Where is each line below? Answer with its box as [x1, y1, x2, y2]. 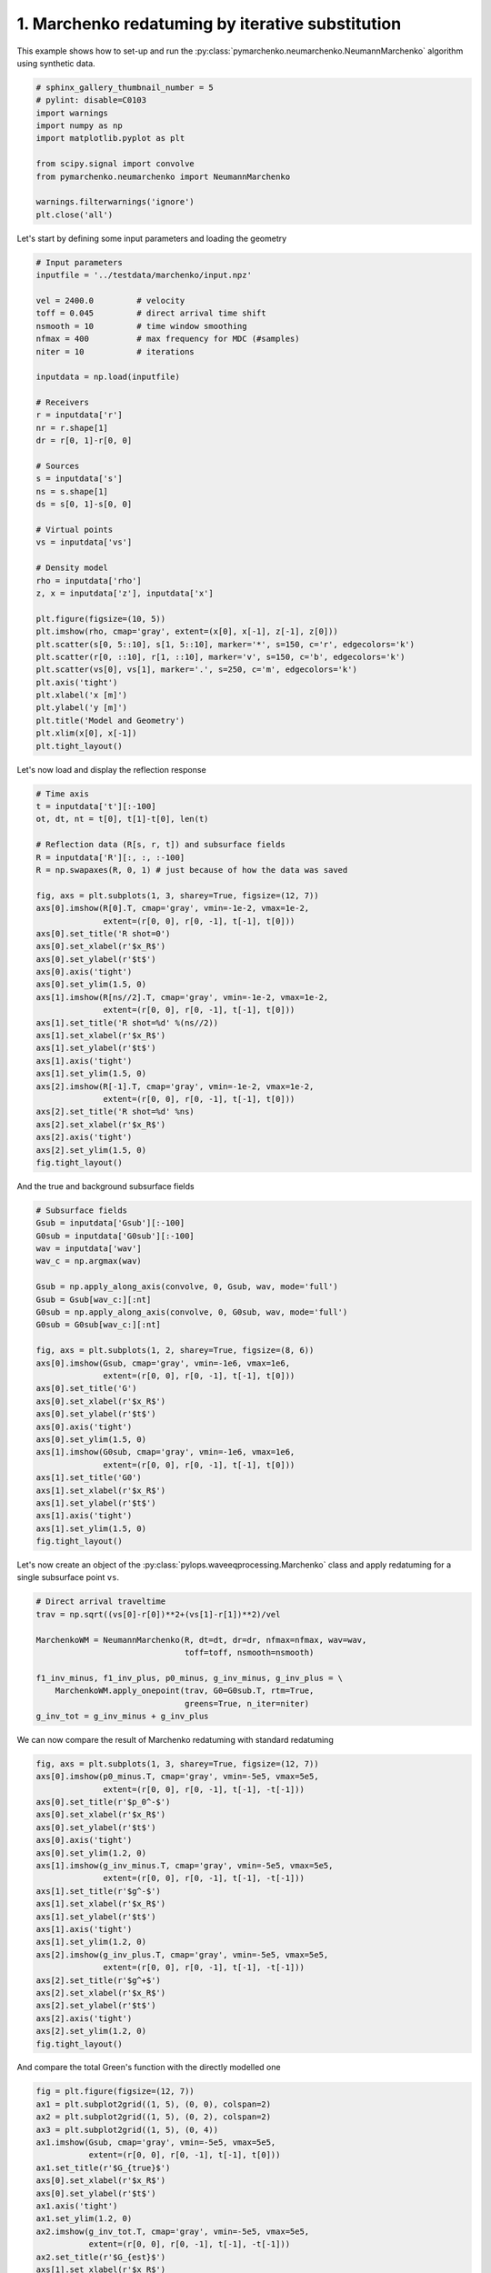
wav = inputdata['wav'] [35, 1244, 143, 1254]
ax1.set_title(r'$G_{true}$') [35, 2162, 171, 2173]
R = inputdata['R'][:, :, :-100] [35, 852, 185, 863]
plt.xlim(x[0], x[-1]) [35, 728, 137, 738]
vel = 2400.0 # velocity [35, 295, 185, 305]
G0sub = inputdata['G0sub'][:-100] [35, 1230, 195, 1241]
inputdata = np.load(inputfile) [35, 372, 181, 382]
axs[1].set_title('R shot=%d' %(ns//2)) [35, 1017, 218, 1027]
